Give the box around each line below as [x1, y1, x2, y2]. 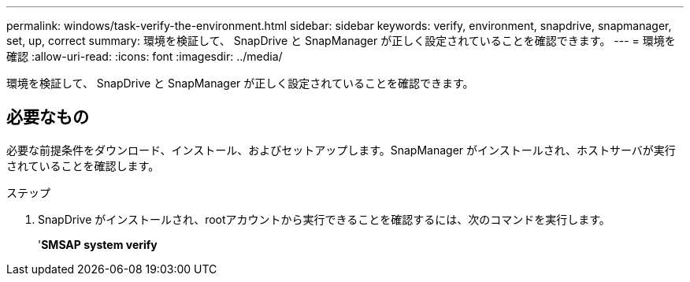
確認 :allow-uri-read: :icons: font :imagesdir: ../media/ [6, 50, 283, 63]
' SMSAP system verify [38, 237, 158, 251]
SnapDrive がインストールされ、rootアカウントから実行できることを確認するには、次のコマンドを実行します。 [38, 212, 610, 226]
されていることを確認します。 [6, 158, 160, 173]
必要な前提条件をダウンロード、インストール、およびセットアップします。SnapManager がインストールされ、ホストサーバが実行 [6, 143, 676, 157]
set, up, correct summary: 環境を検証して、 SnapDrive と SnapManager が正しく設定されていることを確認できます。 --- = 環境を [6, 34, 676, 47]
